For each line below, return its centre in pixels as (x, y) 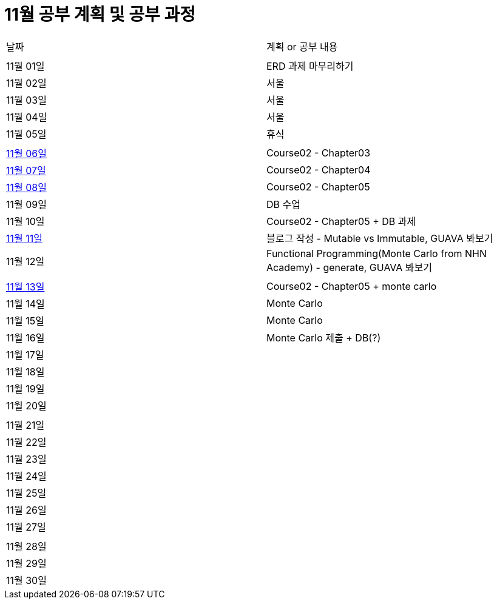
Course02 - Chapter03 (319, 153)
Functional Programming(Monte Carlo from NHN (377, 253)
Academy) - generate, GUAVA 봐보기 (349, 267)
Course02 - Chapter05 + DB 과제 (341, 221)
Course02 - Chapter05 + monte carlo (352, 286)
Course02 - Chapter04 (319, 169)
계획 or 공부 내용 (302, 46)
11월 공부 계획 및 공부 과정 (100, 15)
